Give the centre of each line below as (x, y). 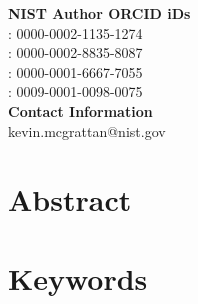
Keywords (78, 277)
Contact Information (80, 110)
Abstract (70, 199)
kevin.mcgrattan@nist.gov (87, 130)
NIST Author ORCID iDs (99, 13)
